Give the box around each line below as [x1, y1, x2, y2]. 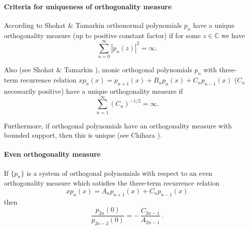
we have [221, 30, 245, 40]
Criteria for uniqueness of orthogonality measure [4, 1, 172, 11]
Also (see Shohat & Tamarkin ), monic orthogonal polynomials [4, 64, 192, 75]
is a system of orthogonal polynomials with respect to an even [26, 167, 212, 178]
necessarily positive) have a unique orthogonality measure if [4, 85, 183, 96]
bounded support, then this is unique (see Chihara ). [4, 130, 162, 140]
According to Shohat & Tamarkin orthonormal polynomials [4, 20, 182, 30]
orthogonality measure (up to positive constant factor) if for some [4, 30, 201, 40]
